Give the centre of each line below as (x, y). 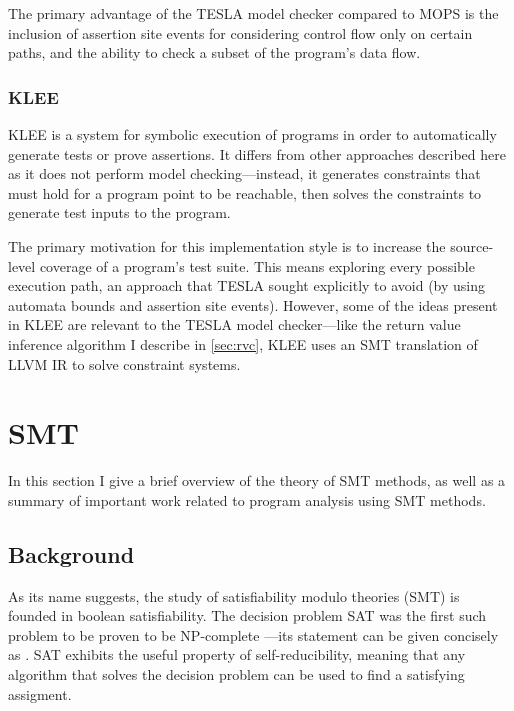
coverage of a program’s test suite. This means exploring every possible (257, 265)
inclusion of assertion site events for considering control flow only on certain (240, 32)
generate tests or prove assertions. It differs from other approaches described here (257, 153)
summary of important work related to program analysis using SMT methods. (247, 499)
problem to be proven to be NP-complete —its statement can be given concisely (253, 634)
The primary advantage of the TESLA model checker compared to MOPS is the (253, 13)
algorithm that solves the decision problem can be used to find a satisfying (236, 674)
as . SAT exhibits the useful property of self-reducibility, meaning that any (237, 654)
